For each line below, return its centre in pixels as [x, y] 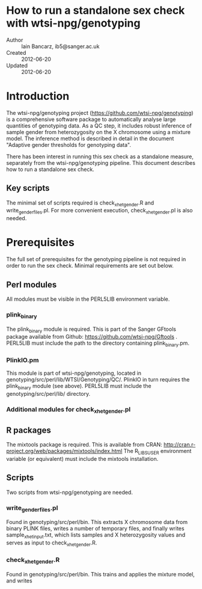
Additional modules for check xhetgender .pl [69, 410]
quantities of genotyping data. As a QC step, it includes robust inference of [99, 125]
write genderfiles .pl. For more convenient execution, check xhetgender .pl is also [99, 211]
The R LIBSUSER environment [158, 452]
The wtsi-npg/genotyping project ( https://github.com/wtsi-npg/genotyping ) [100, 113]
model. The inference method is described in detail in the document [90, 138]
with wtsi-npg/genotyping [73, 23]
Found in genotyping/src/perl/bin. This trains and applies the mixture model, [101, 574]
